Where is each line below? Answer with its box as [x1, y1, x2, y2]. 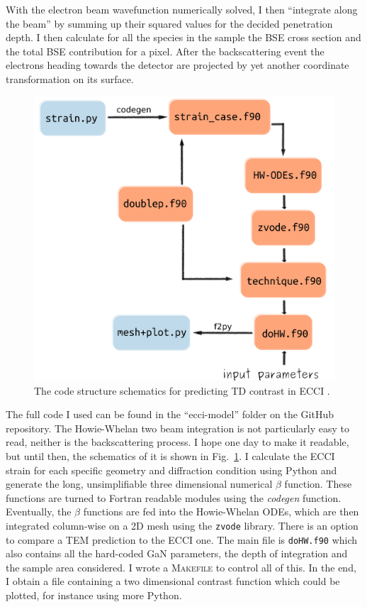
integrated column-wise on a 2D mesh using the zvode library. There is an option [6, 518, 358, 532]
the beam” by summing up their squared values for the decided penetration [6, 16, 333, 31]
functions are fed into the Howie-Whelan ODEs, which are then [83, 504, 359, 519]
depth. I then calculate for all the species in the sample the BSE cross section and [6, 30, 361, 45]
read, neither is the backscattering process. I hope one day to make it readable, [6, 434, 349, 449]
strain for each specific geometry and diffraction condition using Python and [6, 462, 337, 477]
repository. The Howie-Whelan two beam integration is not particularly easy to [6, 420, 349, 435]
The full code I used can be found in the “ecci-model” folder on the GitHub [6, 407, 334, 422]
